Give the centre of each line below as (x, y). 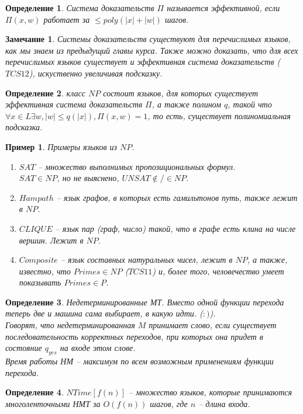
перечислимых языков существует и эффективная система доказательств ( (143, 62)
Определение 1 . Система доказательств (80, 8)
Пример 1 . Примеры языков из (61, 146)
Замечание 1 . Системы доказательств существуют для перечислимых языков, (148, 39)
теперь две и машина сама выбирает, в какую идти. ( (104, 313)
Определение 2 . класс (46, 93)
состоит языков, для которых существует (181, 93)
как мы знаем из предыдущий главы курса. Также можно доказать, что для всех (152, 50)
